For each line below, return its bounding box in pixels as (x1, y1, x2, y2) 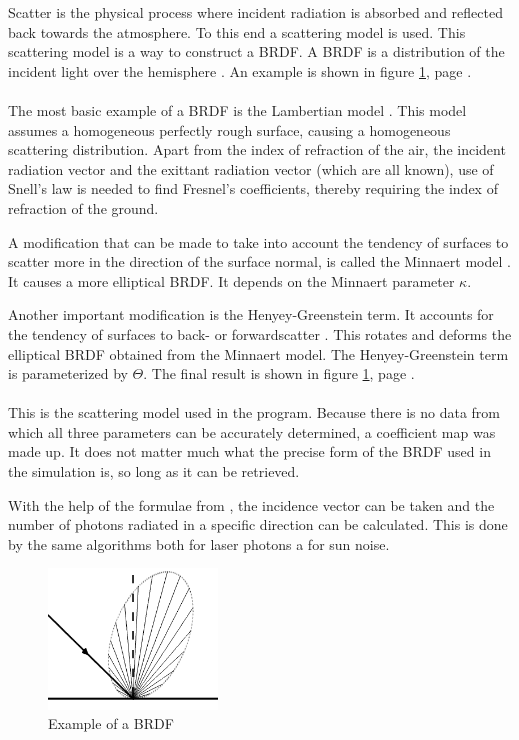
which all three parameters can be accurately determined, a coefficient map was (8, 421, 496, 442)
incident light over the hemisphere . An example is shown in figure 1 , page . (8, 60, 472, 81)
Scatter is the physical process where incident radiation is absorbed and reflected (8, 2, 503, 22)
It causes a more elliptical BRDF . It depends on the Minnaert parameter (8, 270, 455, 291)
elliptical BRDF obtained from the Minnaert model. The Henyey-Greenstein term (8, 343, 509, 364)
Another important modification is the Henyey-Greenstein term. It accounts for (8, 304, 494, 325)
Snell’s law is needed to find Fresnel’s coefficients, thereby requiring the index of (8, 178, 498, 199)
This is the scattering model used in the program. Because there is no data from (8, 402, 500, 423)
